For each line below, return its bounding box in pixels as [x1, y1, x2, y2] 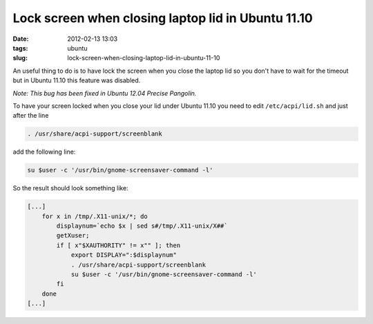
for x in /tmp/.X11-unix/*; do [41, 212, 148, 220]
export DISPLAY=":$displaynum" [70, 251, 178, 259]
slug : [12, 54, 28, 62]
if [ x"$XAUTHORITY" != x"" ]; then [56, 241, 181, 249]
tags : [12, 44, 28, 52]
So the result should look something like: [12, 184, 128, 192]
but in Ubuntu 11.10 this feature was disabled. [12, 76, 141, 84]
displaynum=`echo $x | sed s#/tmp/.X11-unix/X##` [56, 222, 228, 230]
